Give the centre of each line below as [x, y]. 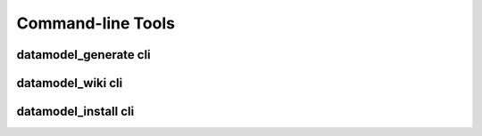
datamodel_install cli [75, 112]
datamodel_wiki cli [70, 83]
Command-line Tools [96, 23]
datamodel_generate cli [83, 55]
